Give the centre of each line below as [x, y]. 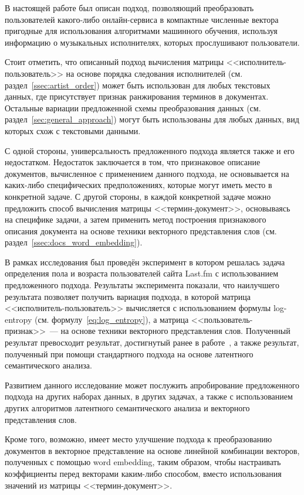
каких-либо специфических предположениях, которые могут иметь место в [139, 185]
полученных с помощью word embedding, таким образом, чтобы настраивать [143, 462]
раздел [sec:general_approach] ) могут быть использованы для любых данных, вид [152, 119]
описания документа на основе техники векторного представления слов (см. [141, 231]
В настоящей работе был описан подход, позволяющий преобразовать [129, 8]
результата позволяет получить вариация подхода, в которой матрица [128, 296]
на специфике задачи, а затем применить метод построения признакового [136, 219]
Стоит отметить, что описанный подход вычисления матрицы [114, 62]
